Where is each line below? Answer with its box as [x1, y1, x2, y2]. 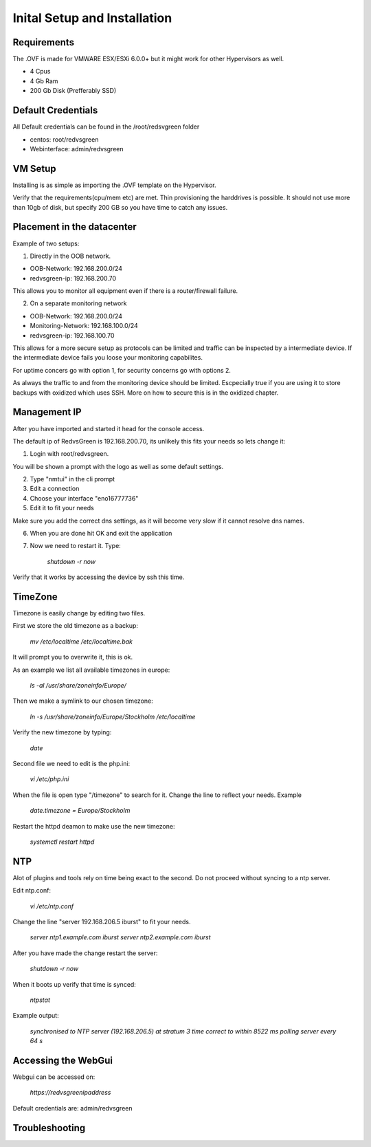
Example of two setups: [12, 239, 80, 248]
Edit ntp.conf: [12, 886, 52, 895]
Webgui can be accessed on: [12, 1073, 95, 1081]
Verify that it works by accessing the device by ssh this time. [12, 573, 185, 581]
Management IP [12, 406, 82, 418]
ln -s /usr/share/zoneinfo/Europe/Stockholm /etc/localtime [30, 712, 196, 721]
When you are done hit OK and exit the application [30, 529, 172, 538]
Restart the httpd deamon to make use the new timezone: [12, 822, 175, 830]
